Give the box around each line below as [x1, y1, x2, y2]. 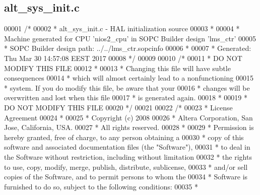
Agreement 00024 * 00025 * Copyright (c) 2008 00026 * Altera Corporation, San [4, 112, 253, 122]
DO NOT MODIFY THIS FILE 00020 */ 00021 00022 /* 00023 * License [4, 102, 233, 112]
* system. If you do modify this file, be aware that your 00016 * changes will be [4, 82, 250, 93]
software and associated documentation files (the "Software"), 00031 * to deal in [4, 142, 250, 152]
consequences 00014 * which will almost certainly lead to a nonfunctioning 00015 [4, 73, 253, 83]
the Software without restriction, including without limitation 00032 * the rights [4, 151, 252, 162]
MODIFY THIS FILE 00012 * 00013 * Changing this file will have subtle [4, 62, 231, 73]
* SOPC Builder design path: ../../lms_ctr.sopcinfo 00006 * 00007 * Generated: [4, 43, 251, 53]
